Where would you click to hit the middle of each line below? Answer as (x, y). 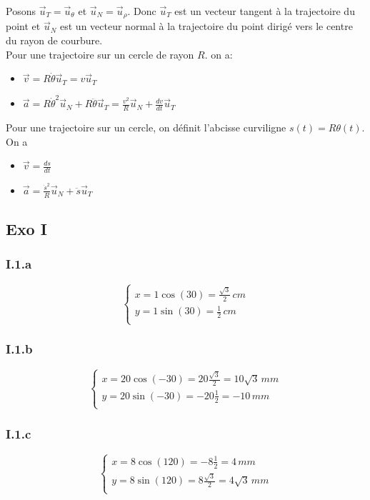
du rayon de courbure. (54, 40)
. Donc (142, 11)
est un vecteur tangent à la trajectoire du (265, 11)
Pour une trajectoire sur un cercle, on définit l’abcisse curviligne (146, 127)
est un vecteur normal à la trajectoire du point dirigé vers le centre (206, 26)
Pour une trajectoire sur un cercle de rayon (100, 54)
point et (23, 26)
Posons (21, 11)
